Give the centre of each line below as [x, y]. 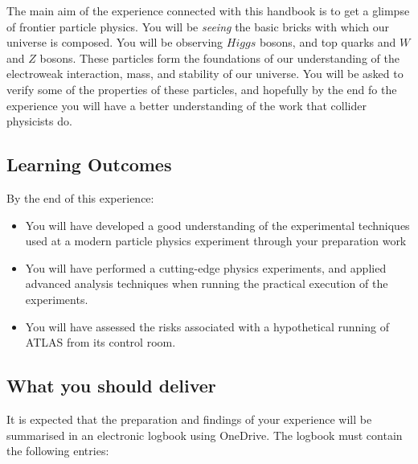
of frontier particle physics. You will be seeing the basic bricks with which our [198, 26]
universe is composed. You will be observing [115, 42]
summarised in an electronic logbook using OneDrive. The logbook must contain [205, 435]
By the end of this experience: [80, 197]
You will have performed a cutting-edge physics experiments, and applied [206, 267]
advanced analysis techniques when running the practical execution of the [207, 283]
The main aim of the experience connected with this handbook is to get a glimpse [208, 10]
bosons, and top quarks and [328, 42]
